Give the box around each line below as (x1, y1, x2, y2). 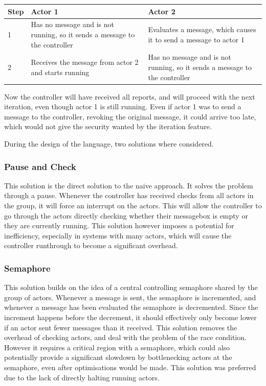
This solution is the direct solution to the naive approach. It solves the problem (4, 180, 253, 190)
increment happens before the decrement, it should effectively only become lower (4, 312, 257, 322)
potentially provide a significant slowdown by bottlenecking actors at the (4, 352, 232, 363)
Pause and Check (4, 160, 77, 173)
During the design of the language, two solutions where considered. (4, 138, 214, 149)
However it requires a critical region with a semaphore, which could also (4, 342, 230, 352)
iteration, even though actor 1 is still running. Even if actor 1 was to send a (4, 101, 241, 112)
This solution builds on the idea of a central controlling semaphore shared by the (4, 282, 258, 293)
